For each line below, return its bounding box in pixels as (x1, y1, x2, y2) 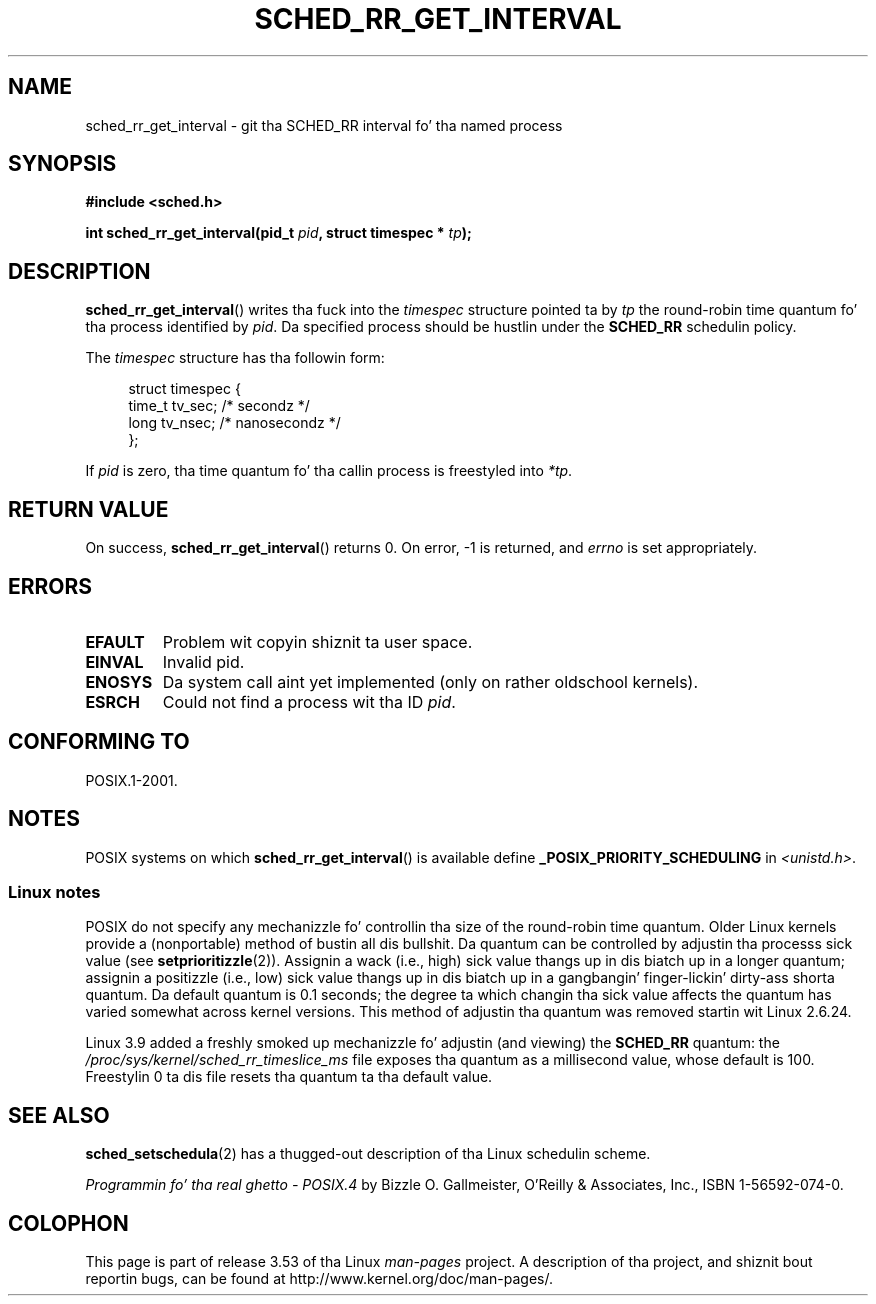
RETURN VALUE (8, 496, 169, 522)
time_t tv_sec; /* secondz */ (128, 397, 310, 415)
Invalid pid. (162, 651, 245, 672)
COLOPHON (8, 1210, 129, 1236)
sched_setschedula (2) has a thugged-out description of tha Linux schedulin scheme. (85, 1145, 651, 1163)
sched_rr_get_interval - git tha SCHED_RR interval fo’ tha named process (85, 116, 563, 134)
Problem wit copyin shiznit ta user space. (162, 631, 473, 652)
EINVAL (85, 651, 144, 672)
